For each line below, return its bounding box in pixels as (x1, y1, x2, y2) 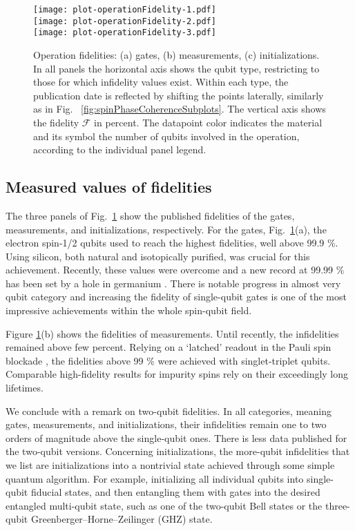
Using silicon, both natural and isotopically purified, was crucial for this (6, 249, 310, 263)
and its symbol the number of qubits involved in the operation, (33, 128, 300, 143)
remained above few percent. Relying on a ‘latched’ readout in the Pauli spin (6, 340, 332, 354)
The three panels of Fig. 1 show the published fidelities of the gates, (6, 208, 295, 222)
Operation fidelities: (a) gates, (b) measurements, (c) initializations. (33, 47, 320, 61)
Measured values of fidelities (6, 176, 212, 197)
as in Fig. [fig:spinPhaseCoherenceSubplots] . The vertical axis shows (33, 102, 326, 116)
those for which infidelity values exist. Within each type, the (33, 75, 289, 89)
